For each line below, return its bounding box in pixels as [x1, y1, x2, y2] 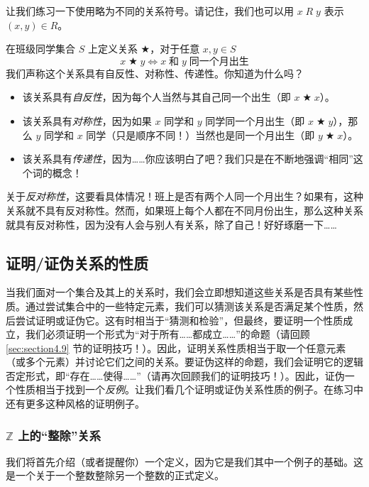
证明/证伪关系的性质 [6, 251, 149, 273]
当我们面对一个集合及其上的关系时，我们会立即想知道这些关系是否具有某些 [6, 285, 353, 300]
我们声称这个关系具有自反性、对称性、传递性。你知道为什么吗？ [6, 65, 304, 80]
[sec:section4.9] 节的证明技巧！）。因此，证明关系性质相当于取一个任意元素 [6, 340, 346, 355]
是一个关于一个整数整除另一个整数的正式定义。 [6, 468, 224, 483]
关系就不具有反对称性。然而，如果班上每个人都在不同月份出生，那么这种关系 [6, 202, 363, 217]
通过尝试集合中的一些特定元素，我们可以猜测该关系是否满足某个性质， [25, 298, 353, 313]
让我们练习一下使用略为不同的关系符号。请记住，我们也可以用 [6, 4, 294, 18]
